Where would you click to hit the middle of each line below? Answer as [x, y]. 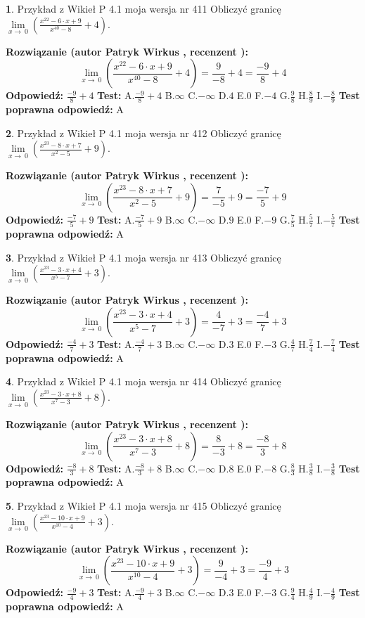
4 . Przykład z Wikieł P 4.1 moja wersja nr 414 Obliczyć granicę [143, 381]
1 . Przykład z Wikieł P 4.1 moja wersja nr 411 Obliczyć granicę [143, 8]
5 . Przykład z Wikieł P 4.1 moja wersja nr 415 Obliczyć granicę [143, 505]
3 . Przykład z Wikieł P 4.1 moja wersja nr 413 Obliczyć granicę [143, 257]
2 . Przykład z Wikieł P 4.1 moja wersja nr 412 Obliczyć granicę [143, 133]
